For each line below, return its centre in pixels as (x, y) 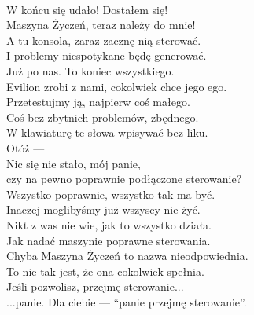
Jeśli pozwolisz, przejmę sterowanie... (95, 286)
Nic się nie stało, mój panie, (74, 163)
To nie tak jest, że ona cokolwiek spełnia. (105, 271)
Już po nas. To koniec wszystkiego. (90, 70)
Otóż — (26, 147)
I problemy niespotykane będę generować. (107, 55)
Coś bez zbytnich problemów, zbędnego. (103, 117)
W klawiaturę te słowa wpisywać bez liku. (107, 132)
